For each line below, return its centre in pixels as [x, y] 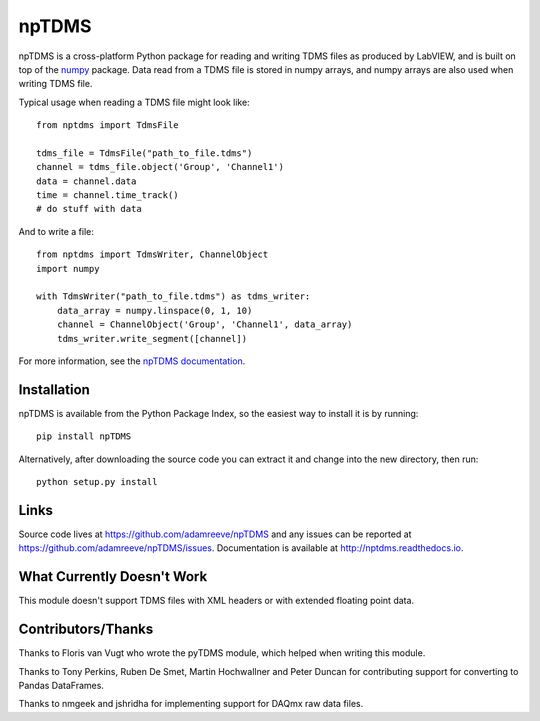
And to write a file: [56, 231]
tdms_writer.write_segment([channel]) [152, 338]
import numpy [68, 268]
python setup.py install [97, 482]
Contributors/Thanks [86, 629]
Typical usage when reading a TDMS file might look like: [134, 102]
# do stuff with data [89, 209]
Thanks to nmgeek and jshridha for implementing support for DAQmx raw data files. [191, 704]
